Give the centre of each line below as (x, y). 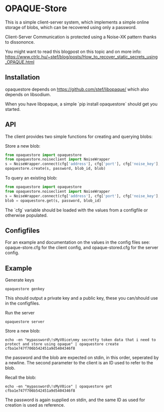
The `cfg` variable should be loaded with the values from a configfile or (76, 210)
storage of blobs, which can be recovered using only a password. (71, 27)
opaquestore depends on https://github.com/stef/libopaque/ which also (77, 89)
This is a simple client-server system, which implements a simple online (77, 22)
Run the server (20, 313)
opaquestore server (25, 322)
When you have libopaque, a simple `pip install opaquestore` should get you (81, 104)
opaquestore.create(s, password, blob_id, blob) (55, 169)
